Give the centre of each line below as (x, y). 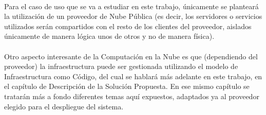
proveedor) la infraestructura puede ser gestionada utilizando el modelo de (121, 66)
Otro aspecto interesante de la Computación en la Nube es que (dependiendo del (131, 56)
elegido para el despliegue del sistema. (64, 106)
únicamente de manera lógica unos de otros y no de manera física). (109, 36)
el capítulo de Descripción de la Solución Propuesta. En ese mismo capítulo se (127, 86)
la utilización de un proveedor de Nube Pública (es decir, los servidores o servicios (133, 16)
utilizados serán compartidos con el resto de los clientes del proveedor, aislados (128, 26)
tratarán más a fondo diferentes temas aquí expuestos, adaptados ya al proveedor (132, 96)
